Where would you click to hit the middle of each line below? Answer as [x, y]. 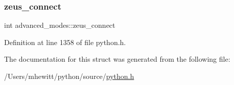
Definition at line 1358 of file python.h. [65, 42]
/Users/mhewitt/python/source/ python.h [69, 76]
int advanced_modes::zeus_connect [60, 25]
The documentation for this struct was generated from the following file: [117, 59]
